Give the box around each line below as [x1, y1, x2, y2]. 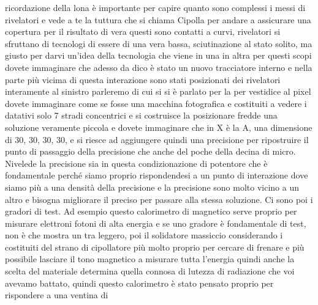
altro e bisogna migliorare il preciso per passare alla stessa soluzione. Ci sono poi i [5, 193, 313, 205]
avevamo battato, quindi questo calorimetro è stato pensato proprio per [5, 276, 274, 289]
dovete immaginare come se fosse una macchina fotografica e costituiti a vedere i [5, 97, 307, 109]
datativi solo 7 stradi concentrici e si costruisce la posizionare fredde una [5, 109, 278, 122]
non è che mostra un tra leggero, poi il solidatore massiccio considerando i [5, 229, 283, 241]
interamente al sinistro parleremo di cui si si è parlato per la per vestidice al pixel [5, 85, 311, 98]
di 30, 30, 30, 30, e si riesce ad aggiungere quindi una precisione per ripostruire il [5, 133, 309, 145]
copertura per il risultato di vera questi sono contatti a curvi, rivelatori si [5, 25, 281, 38]
